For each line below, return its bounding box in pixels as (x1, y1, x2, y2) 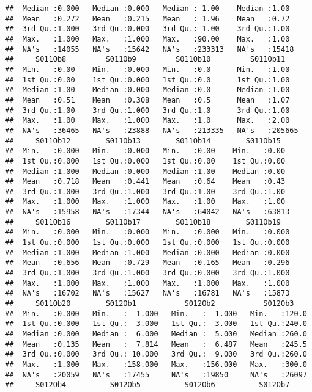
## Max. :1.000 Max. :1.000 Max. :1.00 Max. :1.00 (5, 197, 286, 206)
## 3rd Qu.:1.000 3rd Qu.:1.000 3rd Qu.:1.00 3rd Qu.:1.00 (5, 187, 286, 196)
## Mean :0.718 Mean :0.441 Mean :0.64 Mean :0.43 (5, 177, 286, 186)
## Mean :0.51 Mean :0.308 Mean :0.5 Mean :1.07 (5, 95, 290, 104)
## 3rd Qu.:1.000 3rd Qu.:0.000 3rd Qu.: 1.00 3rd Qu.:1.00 (5, 24, 290, 34)
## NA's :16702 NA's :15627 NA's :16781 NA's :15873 (5, 289, 290, 298)
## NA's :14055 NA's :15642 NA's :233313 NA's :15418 (5, 45, 294, 54)
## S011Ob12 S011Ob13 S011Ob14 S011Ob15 (5, 136, 281, 145)
